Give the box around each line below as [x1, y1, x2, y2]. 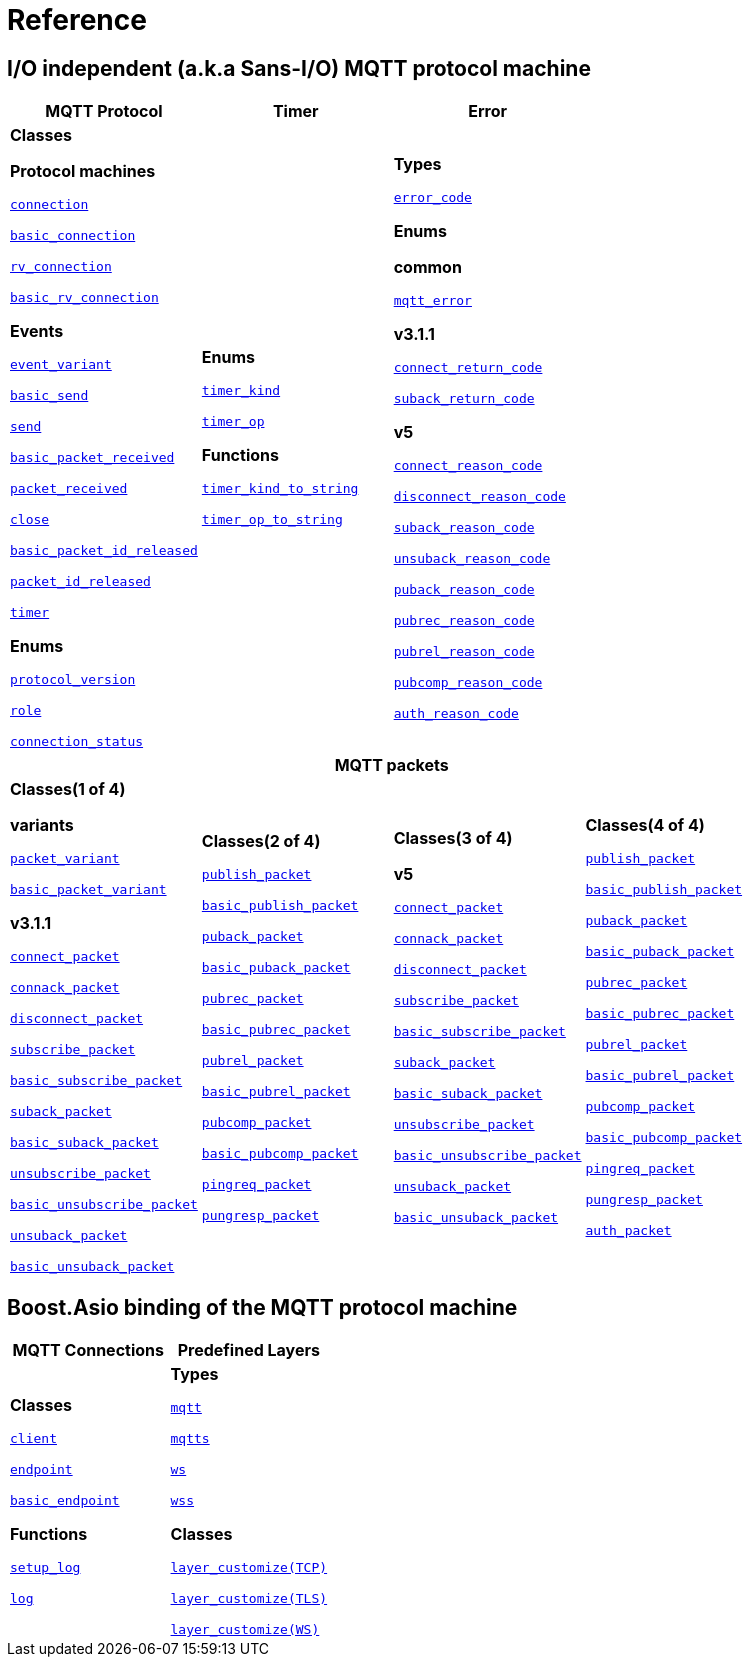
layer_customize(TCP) [170, 1560, 328, 1576]
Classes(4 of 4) [585, 815, 705, 836]
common [393, 256, 462, 277]
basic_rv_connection [10, 290, 159, 306]
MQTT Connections [12, 1340, 164, 1361]
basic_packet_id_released [10, 543, 198, 559]
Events [10, 321, 64, 342]
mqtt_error [393, 292, 472, 308]
